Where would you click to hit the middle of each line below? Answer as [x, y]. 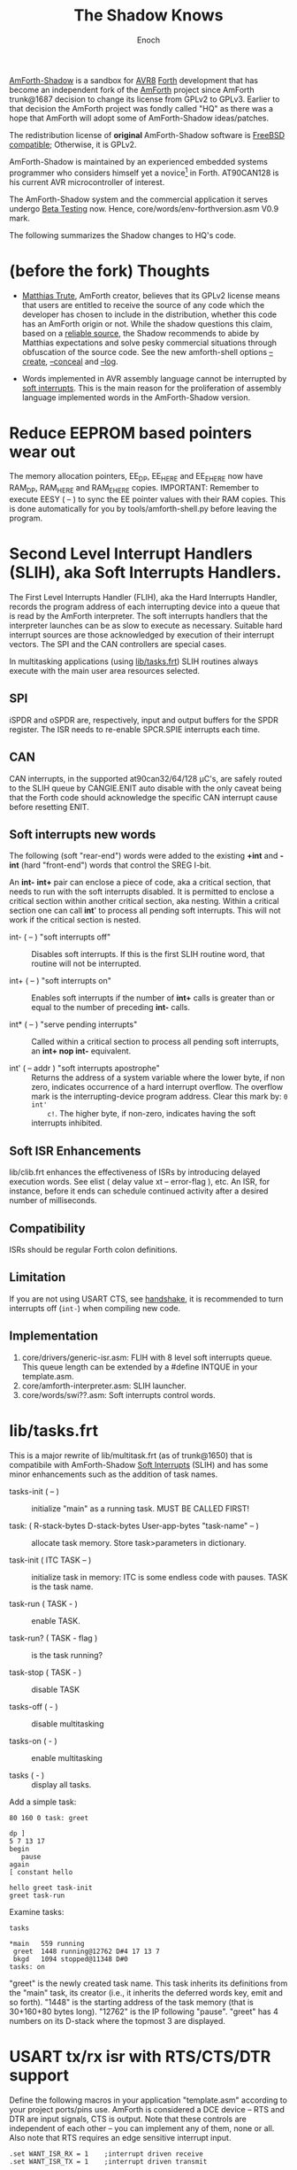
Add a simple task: [43, 1802]
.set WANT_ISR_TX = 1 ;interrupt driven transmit [108, 2161]
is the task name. [62, 1587]
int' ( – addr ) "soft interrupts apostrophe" [85, 1069]
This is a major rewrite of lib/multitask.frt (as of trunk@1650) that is [131, 1455]
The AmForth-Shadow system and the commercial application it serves [138, 199]
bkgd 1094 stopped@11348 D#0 [70, 1959]
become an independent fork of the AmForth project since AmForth [132, 89]
